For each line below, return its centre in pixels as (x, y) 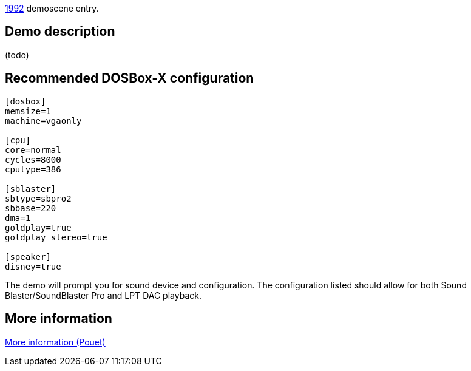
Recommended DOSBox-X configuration (130, 78)
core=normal (33, 150)
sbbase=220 (31, 208)
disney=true (33, 266)
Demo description (60, 32)
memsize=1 (28, 111)
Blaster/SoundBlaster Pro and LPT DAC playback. (103, 295)
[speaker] (28, 257)
